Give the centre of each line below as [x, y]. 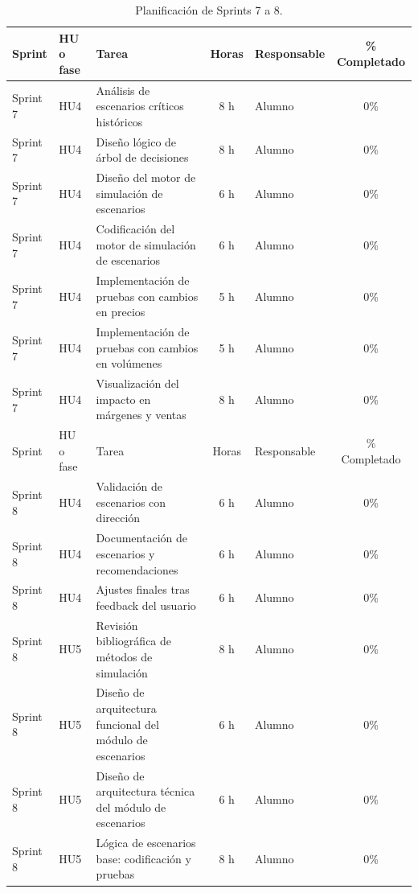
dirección [118, 518]
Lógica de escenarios [146, 843]
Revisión [117, 625]
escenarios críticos [140, 106]
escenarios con [131, 502]
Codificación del [135, 229]
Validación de [129, 486]
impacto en [123, 399]
